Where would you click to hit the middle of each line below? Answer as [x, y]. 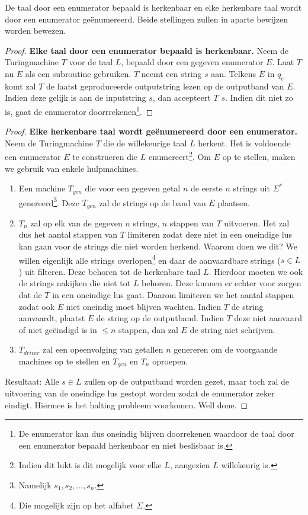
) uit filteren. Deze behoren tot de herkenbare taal [110, 271]
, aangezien [190, 465]
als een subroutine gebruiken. [78, 73]
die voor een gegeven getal [133, 188]
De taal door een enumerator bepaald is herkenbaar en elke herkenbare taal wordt [153, 7]
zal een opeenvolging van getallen [103, 349]
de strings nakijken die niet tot [75, 283]
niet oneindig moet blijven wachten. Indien [144, 306]
